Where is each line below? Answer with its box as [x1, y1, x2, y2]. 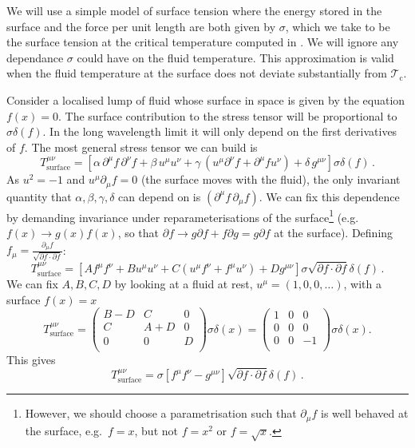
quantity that [6, 188, 72, 204]
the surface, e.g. [25, 422, 102, 438]
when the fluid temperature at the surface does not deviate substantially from [6, 65, 387, 81]
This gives [6, 351, 56, 367]
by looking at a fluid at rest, [114, 276, 253, 292]
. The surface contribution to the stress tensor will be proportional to [58, 107, 397, 124]
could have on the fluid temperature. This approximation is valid [77, 49, 394, 65]
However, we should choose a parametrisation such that [25, 405, 297, 422]
